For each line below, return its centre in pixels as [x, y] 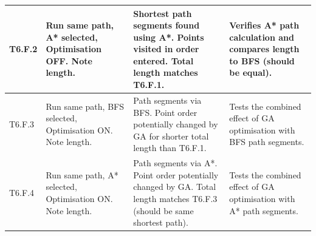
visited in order [166, 49]
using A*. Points [169, 37]
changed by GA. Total [175, 187]
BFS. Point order [165, 112]
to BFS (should [262, 60]
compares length [264, 49]
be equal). [251, 72]
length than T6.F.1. [170, 148]
